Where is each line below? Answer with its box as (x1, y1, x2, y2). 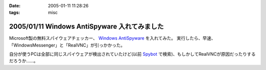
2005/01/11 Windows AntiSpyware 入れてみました (9, 23, 164, 31)
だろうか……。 (9, 58, 38, 64)
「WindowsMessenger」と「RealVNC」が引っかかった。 (9, 42, 125, 48)
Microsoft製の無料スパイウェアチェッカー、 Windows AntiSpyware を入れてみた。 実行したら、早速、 (9, 35, 216, 41)
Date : (9, 3, 21, 8)
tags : (9, 10, 20, 16)
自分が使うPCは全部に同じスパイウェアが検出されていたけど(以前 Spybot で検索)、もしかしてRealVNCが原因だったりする (9, 51, 256, 57)
